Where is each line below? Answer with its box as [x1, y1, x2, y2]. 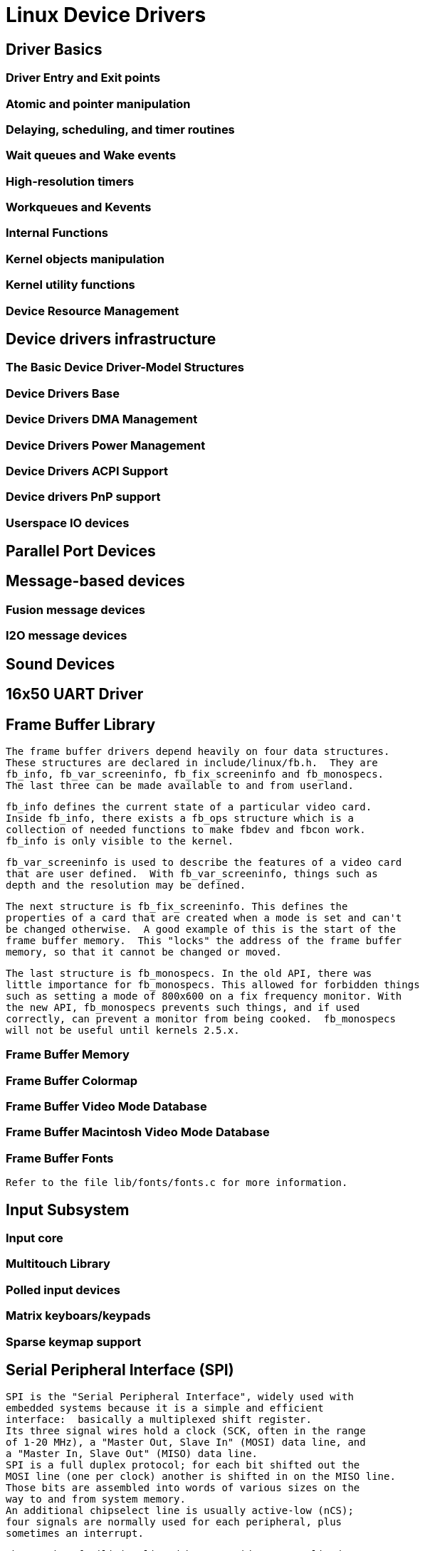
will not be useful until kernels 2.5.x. [6, 1024, 240, 1036]
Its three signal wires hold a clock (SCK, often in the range [6, 1425, 366, 1437]
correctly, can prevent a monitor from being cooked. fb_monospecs [6, 1012, 396, 1025]
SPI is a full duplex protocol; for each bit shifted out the [6, 1459, 360, 1471]
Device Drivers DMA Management [6, 412, 198, 427]
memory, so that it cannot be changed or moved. [6, 946, 282, 958]
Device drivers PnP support [6, 489, 161, 504]
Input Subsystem [6, 1200, 130, 1219]
